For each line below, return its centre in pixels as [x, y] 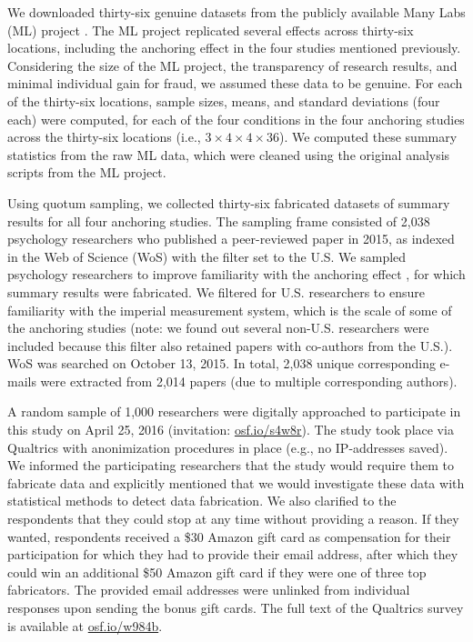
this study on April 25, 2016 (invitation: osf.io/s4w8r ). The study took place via [231, 430]
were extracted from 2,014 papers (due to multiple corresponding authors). [249, 381]
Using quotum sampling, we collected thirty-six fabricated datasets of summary [229, 202]
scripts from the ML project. [87, 172]
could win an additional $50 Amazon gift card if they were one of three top [217, 572]
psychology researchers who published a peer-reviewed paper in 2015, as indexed [231, 239]
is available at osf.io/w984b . [85, 625]
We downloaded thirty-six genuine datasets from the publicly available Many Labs [236, 12]
